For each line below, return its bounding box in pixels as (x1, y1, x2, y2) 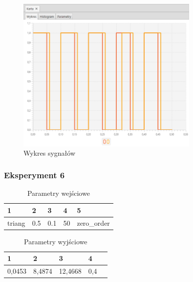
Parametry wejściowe (27, 188, 90, 198)
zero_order (77, 217, 110, 228)
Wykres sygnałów (23, 148, 76, 158)
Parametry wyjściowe (24, 236, 87, 246)
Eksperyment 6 (4, 168, 65, 181)
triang (7, 217, 25, 228)
